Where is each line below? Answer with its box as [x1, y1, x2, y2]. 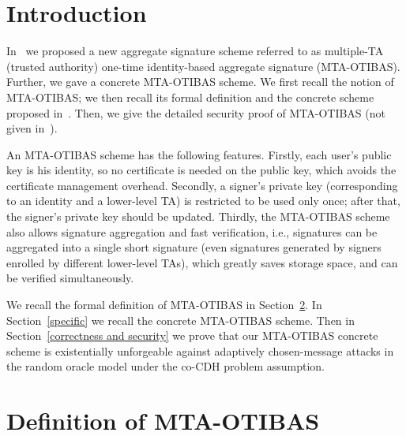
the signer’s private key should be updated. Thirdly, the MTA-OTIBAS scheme [6, 208, 390, 225]
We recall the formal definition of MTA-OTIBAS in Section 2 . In [6, 296, 322, 313]
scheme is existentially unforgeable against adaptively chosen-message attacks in [6, 342, 394, 359]
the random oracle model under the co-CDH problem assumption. [6, 358, 325, 375]
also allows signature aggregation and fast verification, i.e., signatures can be [6, 223, 378, 240]
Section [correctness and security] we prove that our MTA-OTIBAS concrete [6, 327, 378, 344]
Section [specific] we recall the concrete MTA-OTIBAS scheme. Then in [6, 311, 355, 328]
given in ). [6, 120, 58, 136]
